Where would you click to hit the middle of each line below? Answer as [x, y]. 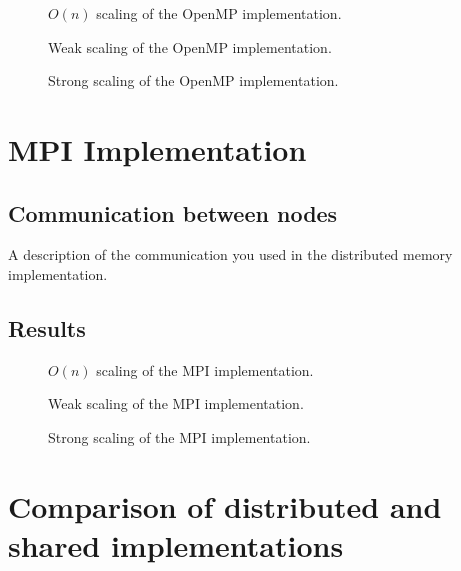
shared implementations [176, 544]
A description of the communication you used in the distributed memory [230, 254]
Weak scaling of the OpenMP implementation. [190, 46]
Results [47, 327]
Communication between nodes [173, 212]
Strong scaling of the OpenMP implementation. [193, 80]
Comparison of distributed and [225, 505]
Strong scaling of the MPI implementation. [179, 436]
